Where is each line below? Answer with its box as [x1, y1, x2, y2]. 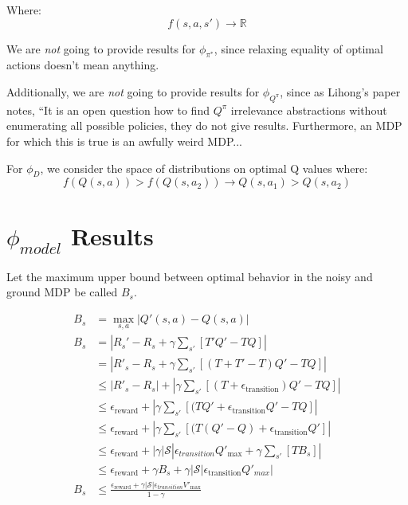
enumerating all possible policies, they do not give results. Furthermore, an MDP [6, 117, 402, 134]
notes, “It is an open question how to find [6, 101, 210, 118]
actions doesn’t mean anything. [6, 57, 159, 73]
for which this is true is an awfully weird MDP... [6, 132, 242, 149]
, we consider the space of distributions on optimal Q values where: [40, 159, 368, 176]
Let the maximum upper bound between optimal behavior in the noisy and [6, 268, 373, 284]
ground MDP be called [6, 284, 118, 300]
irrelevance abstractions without [230, 101, 387, 118]
